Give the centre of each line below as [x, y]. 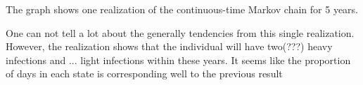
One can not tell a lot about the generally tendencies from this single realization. [180, 32]
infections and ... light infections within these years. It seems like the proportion [178, 60]
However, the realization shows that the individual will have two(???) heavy [169, 46]
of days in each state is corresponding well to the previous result [144, 74]
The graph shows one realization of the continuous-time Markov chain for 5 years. [182, 9]
